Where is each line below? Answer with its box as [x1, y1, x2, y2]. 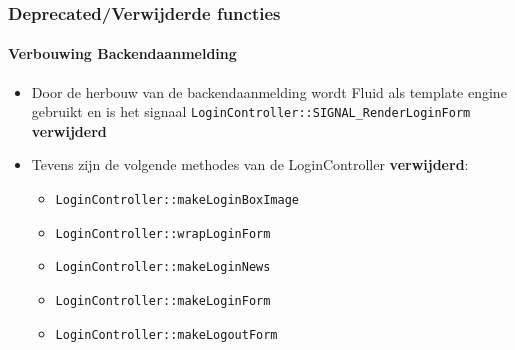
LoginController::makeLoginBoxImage [55, 193, 299, 208]
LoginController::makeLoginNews [55, 260, 271, 275]
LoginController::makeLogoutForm [55, 327, 278, 342]
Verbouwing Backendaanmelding [8, 43, 237, 64]
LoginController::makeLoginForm [55, 294, 271, 309]
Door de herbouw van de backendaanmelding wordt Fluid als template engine [31, 81, 507, 102]
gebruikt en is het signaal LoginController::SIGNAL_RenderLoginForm [31, 101, 471, 122]
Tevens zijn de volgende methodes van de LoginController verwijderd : [31, 154, 469, 175]
